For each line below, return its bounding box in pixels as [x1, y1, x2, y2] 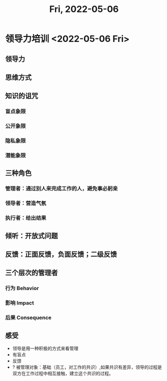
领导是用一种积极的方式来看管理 [12, 345, 78, 351]
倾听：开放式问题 [5, 231, 58, 240]
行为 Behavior [5, 285, 39, 292]
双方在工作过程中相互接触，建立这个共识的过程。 [12, 370, 113, 376]
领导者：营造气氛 [5, 200, 46, 207]
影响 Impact [5, 299, 34, 306]
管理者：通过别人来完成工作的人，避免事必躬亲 [5, 185, 118, 192]
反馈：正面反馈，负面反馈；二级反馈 [5, 250, 117, 258]
